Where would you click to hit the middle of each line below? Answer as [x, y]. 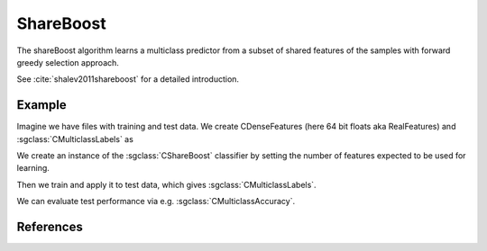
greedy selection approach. [68, 62]
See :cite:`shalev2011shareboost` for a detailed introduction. [128, 79]
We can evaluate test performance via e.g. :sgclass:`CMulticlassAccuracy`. [156, 202]
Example [41, 105]
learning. [33, 168]
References [50, 227]
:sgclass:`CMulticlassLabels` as [75, 139]
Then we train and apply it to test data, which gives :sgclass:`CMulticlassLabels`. [166, 184]
